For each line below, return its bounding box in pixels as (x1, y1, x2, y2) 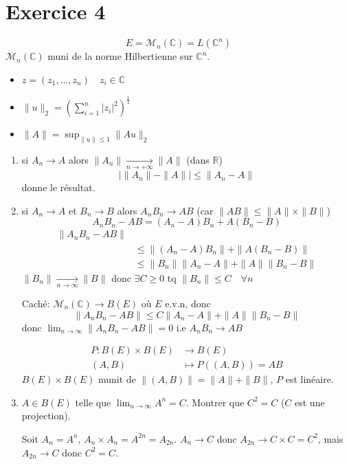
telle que (75, 395, 111, 409)
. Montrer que (185, 395, 245, 409)
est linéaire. (285, 372, 334, 386)
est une (295, 395, 325, 409)
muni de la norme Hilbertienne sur (47, 49, 193, 63)
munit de (98, 372, 136, 386)
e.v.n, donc (165, 296, 211, 310)
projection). (21, 408, 71, 423)
